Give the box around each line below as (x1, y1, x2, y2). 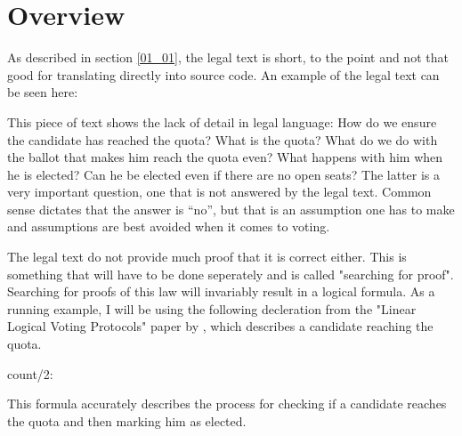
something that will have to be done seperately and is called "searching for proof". (7, 264, 454, 283)
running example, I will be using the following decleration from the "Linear (7, 299, 417, 318)
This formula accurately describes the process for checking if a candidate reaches (7, 394, 447, 413)
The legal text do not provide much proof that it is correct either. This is (7, 247, 407, 266)
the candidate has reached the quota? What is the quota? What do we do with (7, 130, 438, 149)
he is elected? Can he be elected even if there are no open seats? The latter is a (7, 165, 441, 183)
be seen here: (7, 83, 78, 101)
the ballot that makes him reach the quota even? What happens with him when (7, 148, 443, 166)
